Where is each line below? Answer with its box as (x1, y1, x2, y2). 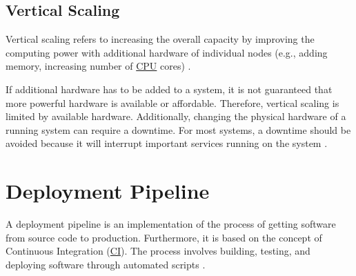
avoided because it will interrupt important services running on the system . (6, 136, 328, 150)
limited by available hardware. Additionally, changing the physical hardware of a (6, 109, 346, 124)
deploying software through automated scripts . (6, 257, 206, 271)
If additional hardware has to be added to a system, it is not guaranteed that (6, 81, 333, 96)
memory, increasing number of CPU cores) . (6, 59, 191, 73)
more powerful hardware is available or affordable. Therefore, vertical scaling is (6, 95, 339, 110)
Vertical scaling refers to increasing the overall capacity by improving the (6, 32, 315, 46)
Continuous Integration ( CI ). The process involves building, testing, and (6, 244, 310, 258)
